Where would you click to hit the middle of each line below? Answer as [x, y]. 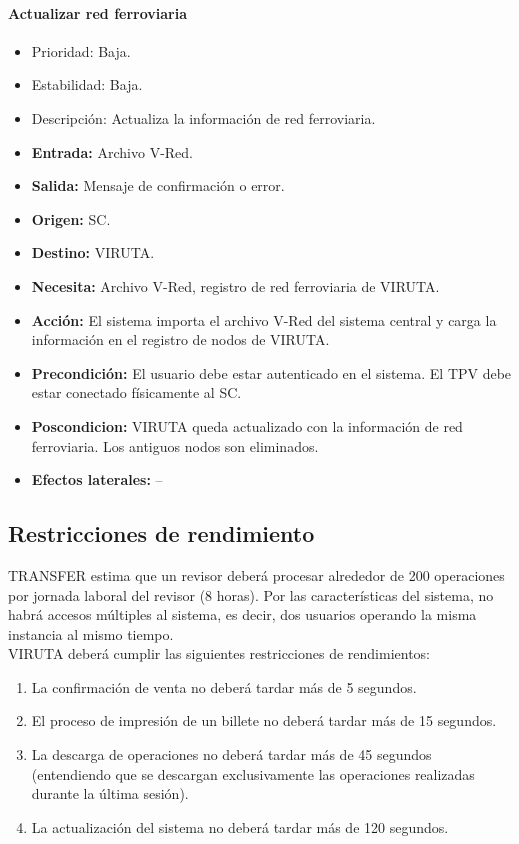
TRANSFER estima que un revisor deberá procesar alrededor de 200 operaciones [256, 574]
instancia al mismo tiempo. [91, 633]
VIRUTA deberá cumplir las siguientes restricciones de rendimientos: [219, 653]
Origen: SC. [71, 218]
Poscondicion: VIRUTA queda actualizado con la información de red [247, 425]
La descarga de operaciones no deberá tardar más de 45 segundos [231, 754]
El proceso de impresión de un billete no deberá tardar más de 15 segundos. [264, 720]
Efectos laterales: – [97, 479]
